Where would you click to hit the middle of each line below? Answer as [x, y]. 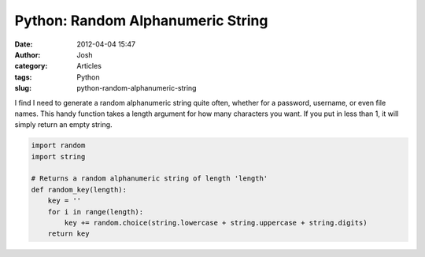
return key [68, 234]
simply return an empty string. [64, 125]
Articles [89, 66]
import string [58, 156]
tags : [23, 77]
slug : [23, 88]
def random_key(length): [79, 190]
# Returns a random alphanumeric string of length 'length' [150, 179]
